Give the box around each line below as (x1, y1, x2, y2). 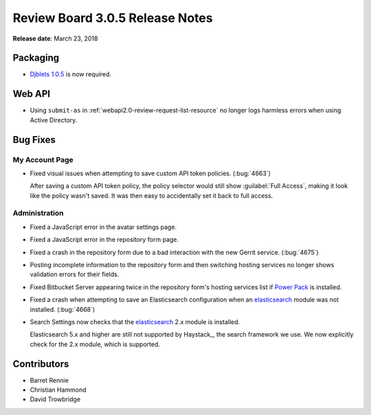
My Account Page (12, 155, 74, 164)
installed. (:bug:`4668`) (30, 305, 95, 313)
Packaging (12, 52, 60, 64)
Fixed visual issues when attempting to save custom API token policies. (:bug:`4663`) (30, 169, 271, 177)
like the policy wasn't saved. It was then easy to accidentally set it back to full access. (30, 191, 273, 199)
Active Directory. (30, 115, 78, 124)
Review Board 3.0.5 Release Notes (12, 10, 213, 25)
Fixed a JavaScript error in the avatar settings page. (30, 223, 177, 231)
